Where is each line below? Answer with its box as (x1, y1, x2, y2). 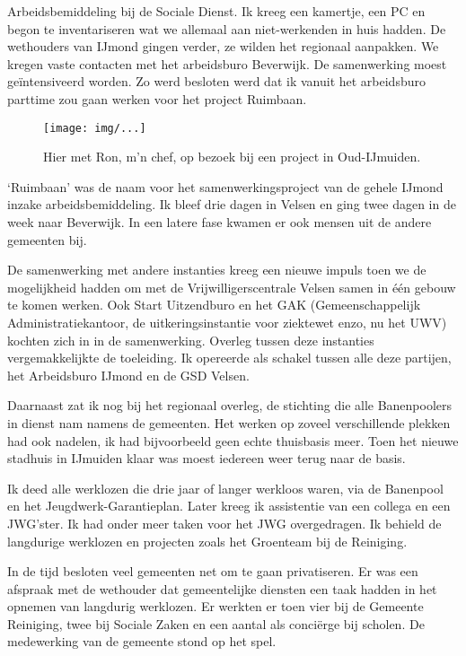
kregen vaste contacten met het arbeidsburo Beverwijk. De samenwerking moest (7, 54, 447, 73)
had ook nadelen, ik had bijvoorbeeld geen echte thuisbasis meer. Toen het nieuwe (7, 431, 459, 450)
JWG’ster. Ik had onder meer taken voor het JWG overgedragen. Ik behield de (7, 513, 442, 532)
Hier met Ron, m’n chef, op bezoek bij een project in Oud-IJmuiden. (43, 147, 421, 166)
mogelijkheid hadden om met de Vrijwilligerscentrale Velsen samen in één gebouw (7, 277, 456, 296)
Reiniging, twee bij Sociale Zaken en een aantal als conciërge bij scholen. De (7, 614, 425, 633)
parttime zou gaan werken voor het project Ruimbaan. (7, 89, 307, 108)
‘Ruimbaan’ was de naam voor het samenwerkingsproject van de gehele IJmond (7, 177, 444, 196)
